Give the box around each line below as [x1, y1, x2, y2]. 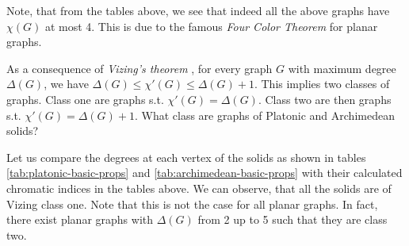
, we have [44, 75, 89, 92]
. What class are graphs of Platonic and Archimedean [134, 106, 395, 123]
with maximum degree [288, 60, 396, 76]
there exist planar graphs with [6, 211, 154, 228]
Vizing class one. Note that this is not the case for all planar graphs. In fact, [6, 195, 378, 212]
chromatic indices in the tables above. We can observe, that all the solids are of [6, 179, 392, 196]
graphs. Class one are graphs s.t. [6, 90, 164, 107]
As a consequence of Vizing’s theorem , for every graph [6, 60, 273, 76]
